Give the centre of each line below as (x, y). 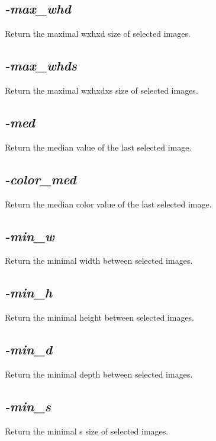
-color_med (41, 179)
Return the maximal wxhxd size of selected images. (98, 33)
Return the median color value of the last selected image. (108, 204)
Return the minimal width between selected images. (99, 261)
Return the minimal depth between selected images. (99, 374)
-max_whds (41, 65)
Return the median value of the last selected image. (98, 147)
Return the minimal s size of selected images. (87, 431)
